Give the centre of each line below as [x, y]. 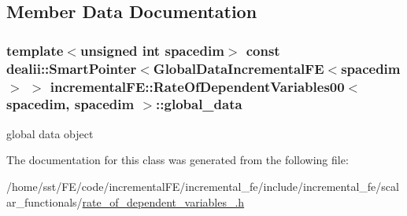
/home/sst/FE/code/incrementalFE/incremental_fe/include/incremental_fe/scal [203, 186]
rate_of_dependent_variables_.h [163, 201]
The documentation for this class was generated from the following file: [178, 160]
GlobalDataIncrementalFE [239, 68]
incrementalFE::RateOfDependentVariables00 [197, 86]
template [35, 50]
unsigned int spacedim [152, 50]
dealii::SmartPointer [72, 68]
